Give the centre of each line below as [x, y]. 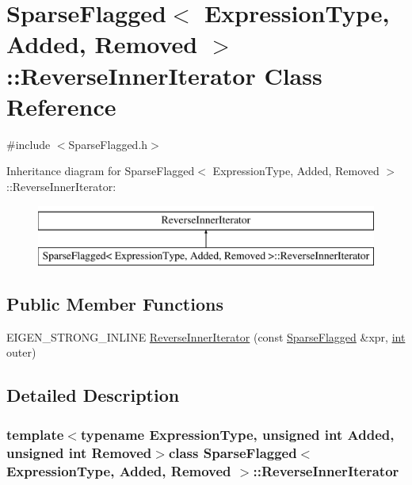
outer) [21, 352]
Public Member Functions [115, 304]
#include [29, 144]
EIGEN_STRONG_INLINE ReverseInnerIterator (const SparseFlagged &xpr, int [206, 336]
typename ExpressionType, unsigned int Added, [237, 434]
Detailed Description [93, 395]
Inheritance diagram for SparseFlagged [101, 171]
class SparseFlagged [233, 452]
